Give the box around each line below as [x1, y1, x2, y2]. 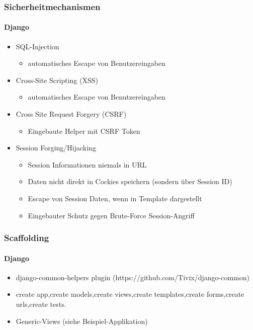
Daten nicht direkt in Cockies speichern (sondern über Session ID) [28, 176, 232, 187]
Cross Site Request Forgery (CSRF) [16, 109, 127, 119]
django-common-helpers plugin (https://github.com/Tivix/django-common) [16, 272, 249, 282]
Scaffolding [4, 231, 49, 244]
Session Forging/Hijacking [16, 142, 96, 153]
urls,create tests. [16, 299, 66, 309]
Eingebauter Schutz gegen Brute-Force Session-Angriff [28, 210, 195, 220]
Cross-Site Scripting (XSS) [16, 74, 98, 85]
